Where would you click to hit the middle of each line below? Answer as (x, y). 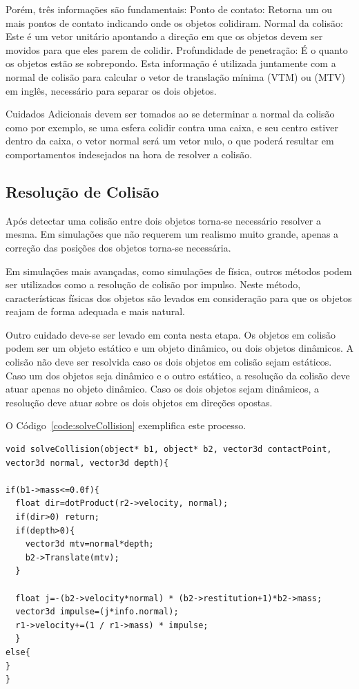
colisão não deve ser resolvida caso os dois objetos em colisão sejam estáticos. (169, 362)
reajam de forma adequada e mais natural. (95, 311)
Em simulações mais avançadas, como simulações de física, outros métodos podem (179, 271)
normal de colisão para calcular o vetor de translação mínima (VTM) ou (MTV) (175, 76)
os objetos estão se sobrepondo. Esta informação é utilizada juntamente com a (171, 63)
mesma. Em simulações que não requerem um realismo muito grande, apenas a (172, 234)
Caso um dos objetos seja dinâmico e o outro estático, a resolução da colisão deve (178, 375)
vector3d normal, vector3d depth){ (87, 463)
